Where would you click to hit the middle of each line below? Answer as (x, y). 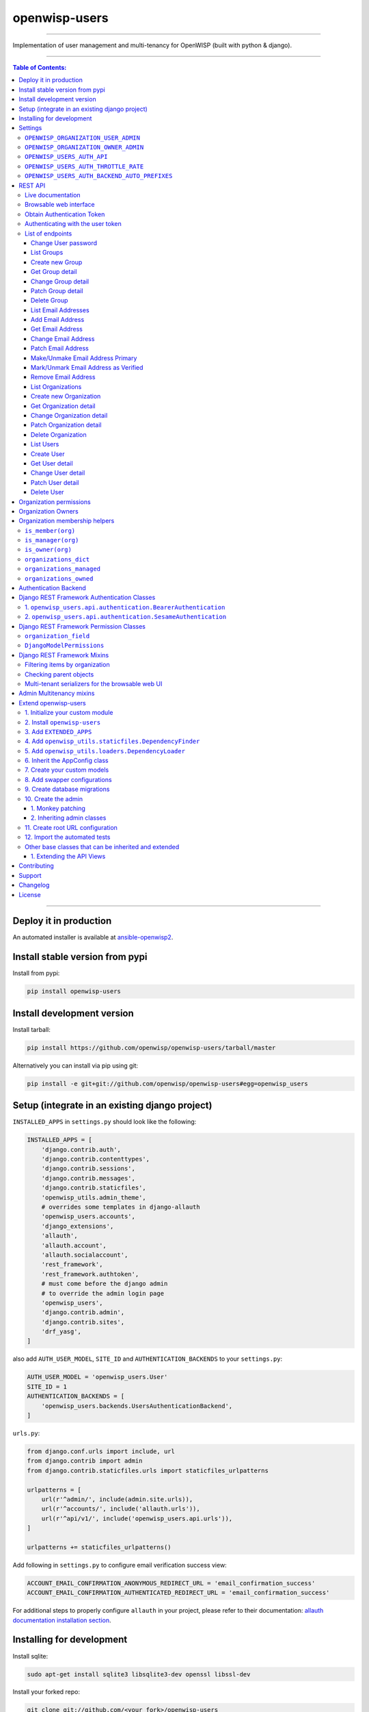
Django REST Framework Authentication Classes (87, 597)
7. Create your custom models (67, 770)
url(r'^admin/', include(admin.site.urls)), (117, 1499)
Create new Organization (66, 396)
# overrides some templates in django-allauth (121, 1207)
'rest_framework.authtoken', (90, 1274)
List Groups (47, 253)
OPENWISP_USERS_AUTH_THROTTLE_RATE (84, 166)
